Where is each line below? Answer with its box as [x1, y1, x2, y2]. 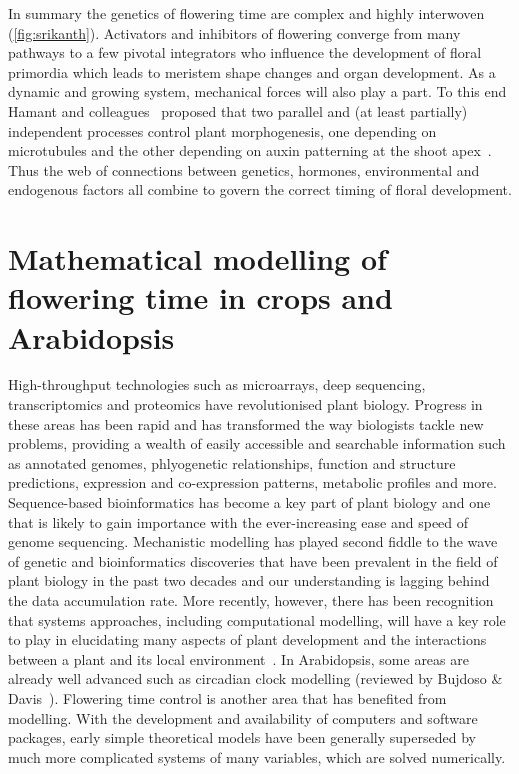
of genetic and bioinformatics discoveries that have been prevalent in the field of [8, 550, 498, 571]
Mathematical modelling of [8, 238, 387, 279]
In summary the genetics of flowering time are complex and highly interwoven [8, 3, 485, 23]
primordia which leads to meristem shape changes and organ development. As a [8, 61, 496, 82]
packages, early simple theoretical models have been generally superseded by [8, 727, 476, 748]
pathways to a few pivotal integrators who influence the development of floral [8, 42, 482, 63]
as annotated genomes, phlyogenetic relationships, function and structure [8, 452, 456, 473]
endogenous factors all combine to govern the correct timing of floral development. [8, 179, 512, 200]
